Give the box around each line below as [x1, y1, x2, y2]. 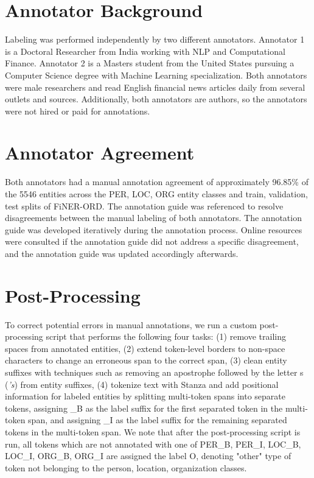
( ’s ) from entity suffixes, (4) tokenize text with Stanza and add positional [5, 378, 279, 390]
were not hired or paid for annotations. [5, 104, 150, 117]
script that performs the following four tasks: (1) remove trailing [46, 330, 286, 343]
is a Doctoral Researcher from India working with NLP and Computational [5, 44, 285, 57]
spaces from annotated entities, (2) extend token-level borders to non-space [5, 342, 285, 354]
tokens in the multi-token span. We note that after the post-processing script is [5, 426, 301, 438]
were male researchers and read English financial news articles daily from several [5, 80, 305, 93]
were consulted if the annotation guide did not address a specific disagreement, [5, 235, 299, 248]
